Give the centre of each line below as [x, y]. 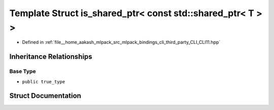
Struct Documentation [45, 96]
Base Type [23, 72]
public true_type [44, 81]
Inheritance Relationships [51, 57]
